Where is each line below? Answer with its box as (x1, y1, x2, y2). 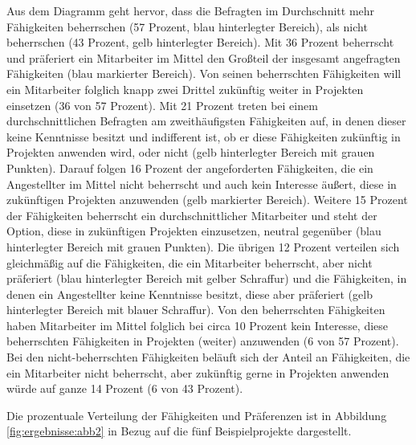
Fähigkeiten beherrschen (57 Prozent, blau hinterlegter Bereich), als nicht (6, 18, 368, 35)
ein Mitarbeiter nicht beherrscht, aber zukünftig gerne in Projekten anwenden (6, 364, 389, 381)
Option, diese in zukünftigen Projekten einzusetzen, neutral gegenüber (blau (6, 222, 381, 239)
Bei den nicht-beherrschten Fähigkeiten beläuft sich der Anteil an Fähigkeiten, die (6, 349, 410, 365)
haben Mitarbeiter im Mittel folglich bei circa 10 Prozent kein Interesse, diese (6, 316, 389, 333)
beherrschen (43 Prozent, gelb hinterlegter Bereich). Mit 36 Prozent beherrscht (6, 34, 394, 51)
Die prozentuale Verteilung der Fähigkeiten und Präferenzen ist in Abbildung (6, 406, 387, 423)
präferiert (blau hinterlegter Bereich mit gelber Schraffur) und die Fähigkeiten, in (6, 270, 407, 287)
